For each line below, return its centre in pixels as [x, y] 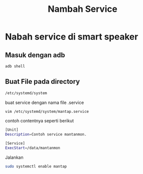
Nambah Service [83, 9]
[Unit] [12, 130]
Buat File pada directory [43, 82]
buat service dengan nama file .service [45, 103]
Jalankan [14, 157]
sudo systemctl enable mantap [36, 166]
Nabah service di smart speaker [72, 37]
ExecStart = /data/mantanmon [33, 148]
